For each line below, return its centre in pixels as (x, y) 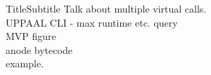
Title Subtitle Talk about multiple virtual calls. (106, 8)
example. (25, 63)
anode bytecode (39, 49)
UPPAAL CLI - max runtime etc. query (92, 22)
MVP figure (31, 36)
